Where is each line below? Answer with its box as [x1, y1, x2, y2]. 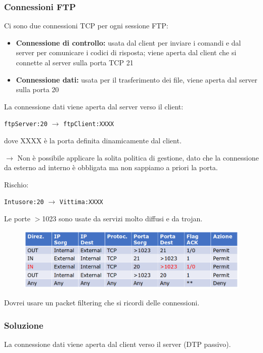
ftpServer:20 [4, 121, 48, 128]
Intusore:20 [4, 199, 44, 206]
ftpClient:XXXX [63, 121, 114, 128]
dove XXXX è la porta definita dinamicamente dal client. [4, 135, 182, 146]
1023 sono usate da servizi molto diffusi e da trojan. [42, 213, 203, 224]
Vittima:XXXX [59, 199, 103, 206]
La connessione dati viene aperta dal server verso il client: [4, 101, 184, 111]
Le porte [4, 213, 30, 224]
